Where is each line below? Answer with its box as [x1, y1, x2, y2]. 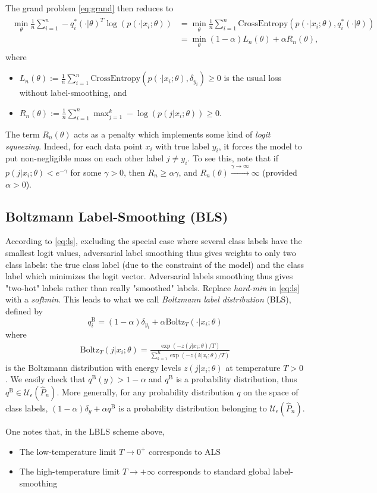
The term [5, 127, 40, 140]
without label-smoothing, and [19, 86, 127, 99]
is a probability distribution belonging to [118, 401, 267, 414]
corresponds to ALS [149, 445, 221, 457]
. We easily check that [5, 373, 86, 385]
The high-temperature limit [19, 465, 120, 478]
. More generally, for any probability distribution [56, 385, 234, 398]
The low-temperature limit [19, 445, 117, 457]
